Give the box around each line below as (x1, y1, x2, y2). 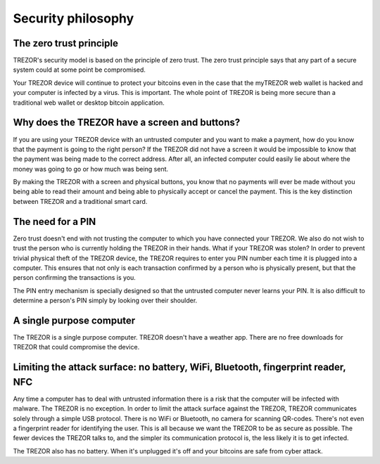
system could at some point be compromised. (13, 65, 146, 74)
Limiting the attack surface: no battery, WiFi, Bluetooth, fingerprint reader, (13, 361, 346, 373)
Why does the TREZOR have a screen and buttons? (13, 117, 241, 129)
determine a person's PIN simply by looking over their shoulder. (13, 296, 198, 305)
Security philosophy (13, 11, 134, 26)
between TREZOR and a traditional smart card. (13, 197, 148, 205)
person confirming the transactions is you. (13, 273, 137, 282)
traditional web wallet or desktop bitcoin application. (13, 98, 165, 107)
